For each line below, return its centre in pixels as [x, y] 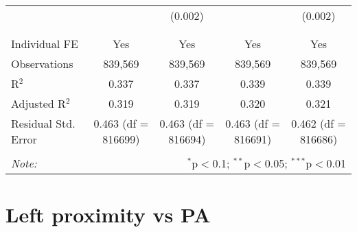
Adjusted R [38, 103]
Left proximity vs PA [108, 214]
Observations [42, 63]
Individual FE [45, 44]
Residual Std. [43, 123]
